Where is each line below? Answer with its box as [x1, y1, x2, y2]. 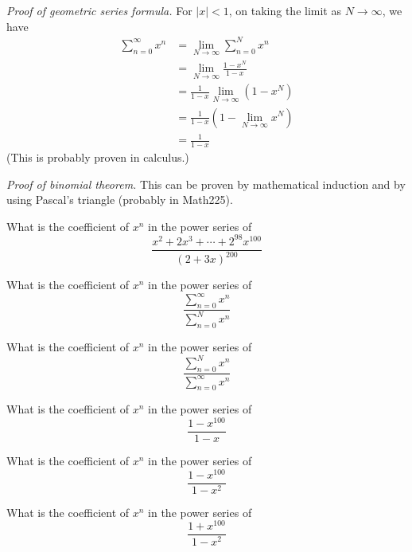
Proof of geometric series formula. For [6, 2, 192, 18]
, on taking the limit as [228, 2, 341, 18]
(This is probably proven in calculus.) [6, 148, 189, 165]
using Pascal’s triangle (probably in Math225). [6, 191, 233, 208]
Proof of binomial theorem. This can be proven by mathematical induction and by [6, 175, 406, 192]
